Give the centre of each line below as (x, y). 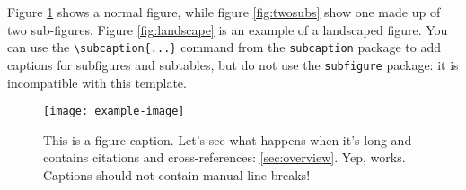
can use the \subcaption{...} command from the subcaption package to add (224, 47)
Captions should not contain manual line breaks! (177, 174)
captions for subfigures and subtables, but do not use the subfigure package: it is (233, 64)
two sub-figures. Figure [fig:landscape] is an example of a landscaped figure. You (228, 29)
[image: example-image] (114, 112)
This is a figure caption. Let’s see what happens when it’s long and (228, 139)
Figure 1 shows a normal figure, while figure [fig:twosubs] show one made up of (224, 12)
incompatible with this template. (97, 82)
